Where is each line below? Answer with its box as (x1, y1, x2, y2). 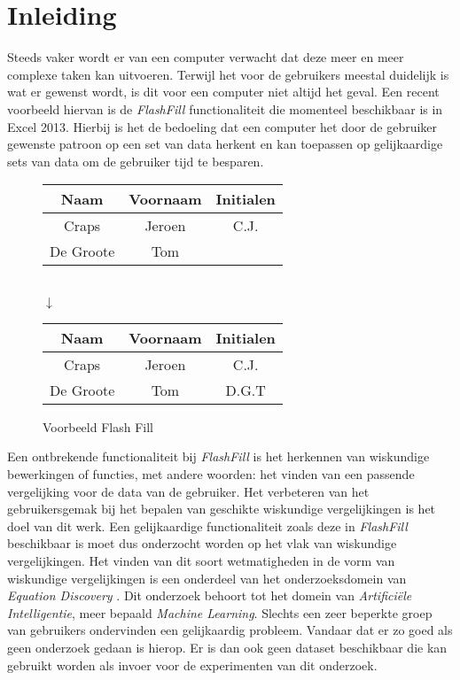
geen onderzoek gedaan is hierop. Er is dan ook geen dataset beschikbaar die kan (7, 638, 448, 656)
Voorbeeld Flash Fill (43, 417, 153, 436)
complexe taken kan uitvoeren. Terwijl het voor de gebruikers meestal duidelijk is (7, 65, 449, 83)
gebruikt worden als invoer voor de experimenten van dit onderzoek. (7, 655, 378, 674)
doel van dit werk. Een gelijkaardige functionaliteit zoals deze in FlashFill (7, 516, 408, 535)
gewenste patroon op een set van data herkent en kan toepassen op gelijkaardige (7, 135, 443, 153)
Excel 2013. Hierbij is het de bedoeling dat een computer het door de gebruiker (7, 117, 438, 135)
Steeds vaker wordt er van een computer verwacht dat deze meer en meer (7, 48, 404, 66)
